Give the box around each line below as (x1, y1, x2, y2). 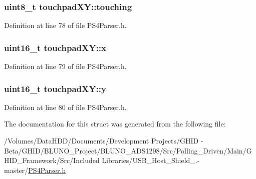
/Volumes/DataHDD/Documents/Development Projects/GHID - (4, 135, 203, 146)
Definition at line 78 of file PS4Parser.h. (4, 20, 127, 30)
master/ (4, 164, 29, 175)
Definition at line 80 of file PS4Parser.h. (4, 101, 127, 112)
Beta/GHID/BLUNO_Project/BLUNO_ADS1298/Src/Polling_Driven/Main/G (4, 145, 252, 155)
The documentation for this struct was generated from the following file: (4, 118, 226, 129)
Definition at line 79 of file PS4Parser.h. (4, 61, 127, 71)
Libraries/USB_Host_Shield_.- (102, 155, 200, 165)
